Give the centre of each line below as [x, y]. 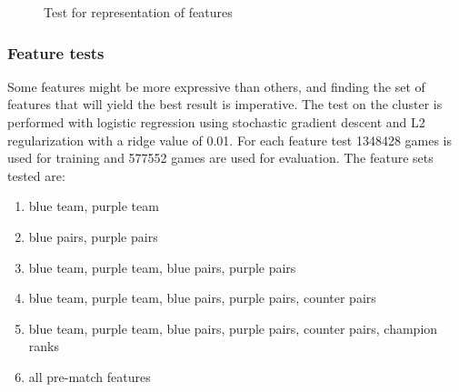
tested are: [36, 175]
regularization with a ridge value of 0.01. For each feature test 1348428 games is [230, 140]
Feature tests [56, 52]
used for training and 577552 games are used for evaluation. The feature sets [220, 158]
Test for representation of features [138, 12]
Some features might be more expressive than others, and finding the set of [216, 86]
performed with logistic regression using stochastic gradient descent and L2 [216, 122]
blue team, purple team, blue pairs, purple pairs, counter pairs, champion [233, 328]
